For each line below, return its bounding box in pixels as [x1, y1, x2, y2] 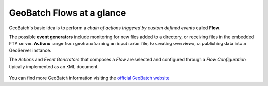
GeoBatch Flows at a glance [9, 7, 126, 18]
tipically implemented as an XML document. [9, 63, 99, 69]
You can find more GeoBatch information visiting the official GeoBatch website [9, 75, 170, 81]
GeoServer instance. [9, 47, 52, 53]
